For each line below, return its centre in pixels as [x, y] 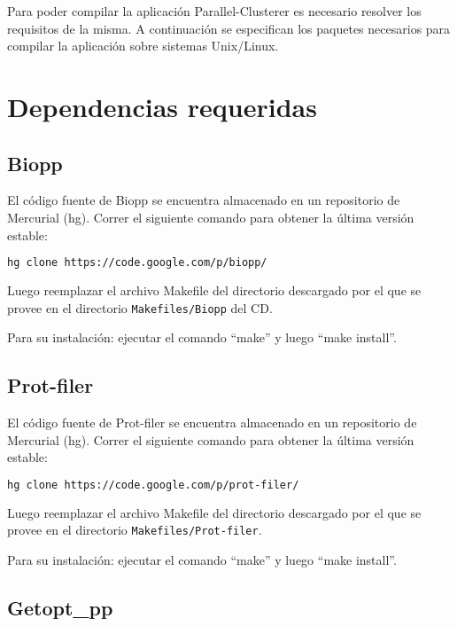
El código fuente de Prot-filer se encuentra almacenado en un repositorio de [212, 423]
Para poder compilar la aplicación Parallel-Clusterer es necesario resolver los [214, 11]
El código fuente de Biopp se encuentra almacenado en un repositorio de [204, 200]
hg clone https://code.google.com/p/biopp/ [137, 263]
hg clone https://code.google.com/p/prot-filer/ [153, 485]
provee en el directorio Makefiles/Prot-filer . [135, 530]
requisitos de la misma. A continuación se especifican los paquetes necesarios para [229, 28]
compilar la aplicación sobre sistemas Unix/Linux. [143, 46]
